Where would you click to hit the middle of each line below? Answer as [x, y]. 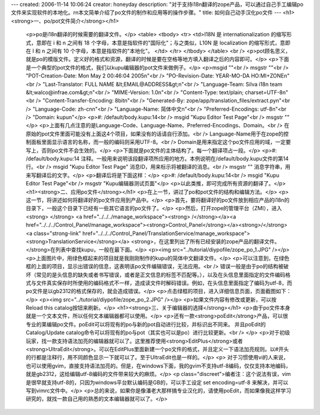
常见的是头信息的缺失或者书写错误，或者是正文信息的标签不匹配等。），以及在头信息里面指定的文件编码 [161, 275]
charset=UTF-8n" [267, 92]
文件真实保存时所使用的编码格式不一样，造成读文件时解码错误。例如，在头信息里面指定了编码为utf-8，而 [164, 283]
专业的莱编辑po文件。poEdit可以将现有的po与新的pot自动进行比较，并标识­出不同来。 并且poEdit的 [146, 324]
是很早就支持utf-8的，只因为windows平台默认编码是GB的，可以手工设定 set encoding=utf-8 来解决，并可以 [157, 382]
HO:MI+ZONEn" [270, 76]
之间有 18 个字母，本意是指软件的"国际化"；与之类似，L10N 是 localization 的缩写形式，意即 [179, 43]
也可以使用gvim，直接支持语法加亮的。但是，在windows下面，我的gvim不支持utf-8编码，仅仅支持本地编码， [159, 366]
